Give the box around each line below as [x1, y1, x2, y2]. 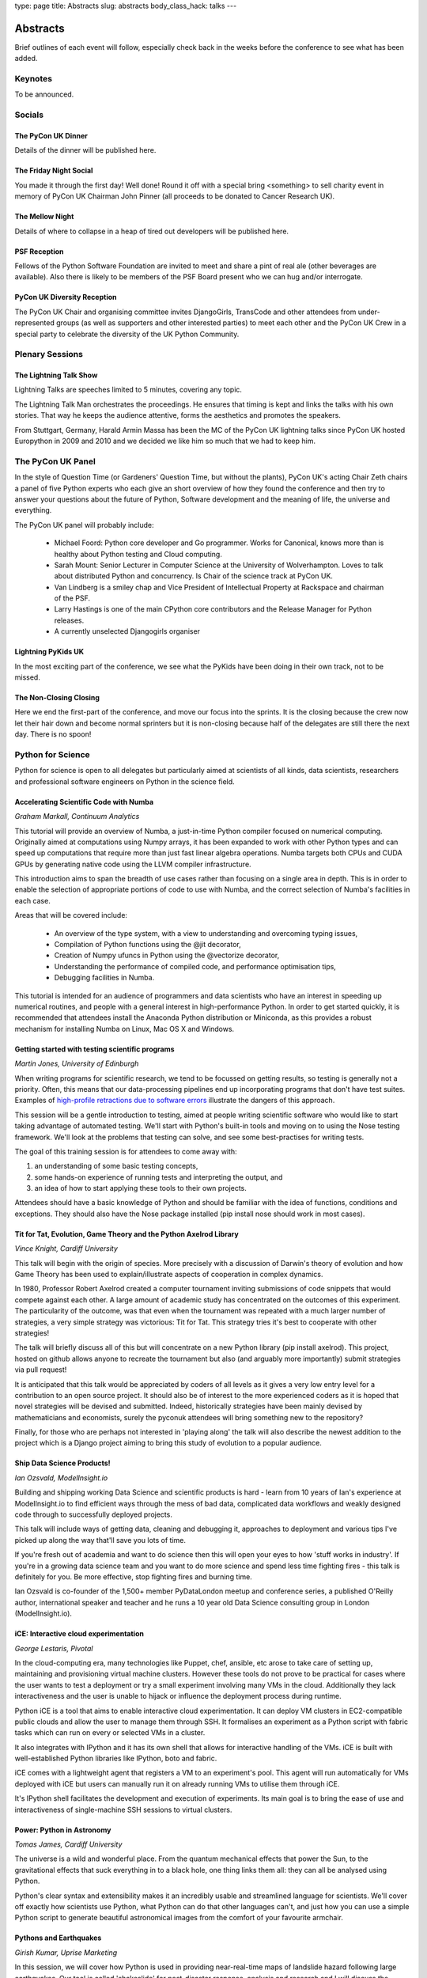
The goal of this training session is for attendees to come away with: [14, 1146, 237, 1156]
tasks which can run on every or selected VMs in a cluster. [14, 1728, 206, 1737]
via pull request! [14, 1365, 67, 1374]
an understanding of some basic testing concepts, [34, 1161, 198, 1171]
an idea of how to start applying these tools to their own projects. [34, 1184, 247, 1193]
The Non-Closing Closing [14, 693, 100, 703]
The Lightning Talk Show [14, 370, 98, 380]
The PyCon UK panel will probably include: [14, 520, 154, 529]
